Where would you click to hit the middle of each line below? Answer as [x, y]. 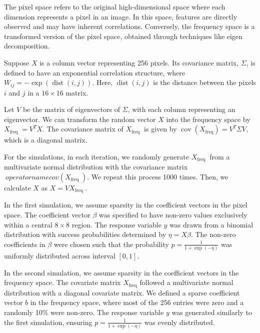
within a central [28, 224]
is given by [160, 129]
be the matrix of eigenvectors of [71, 109]
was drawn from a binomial [211, 224]
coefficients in [25, 244]
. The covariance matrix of [83, 129]
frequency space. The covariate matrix [62, 282]
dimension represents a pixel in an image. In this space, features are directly [121, 16]
